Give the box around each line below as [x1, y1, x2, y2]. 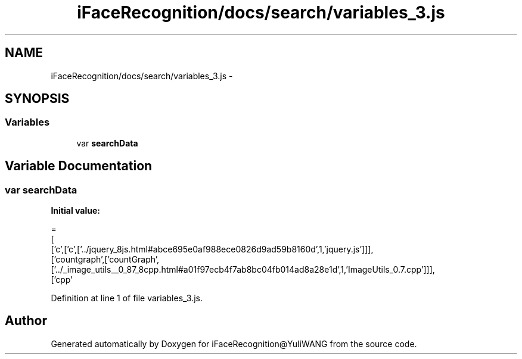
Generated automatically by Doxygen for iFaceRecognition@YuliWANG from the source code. [51, 338, 417, 349]
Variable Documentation [5, 158, 153, 174]
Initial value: [51, 205, 100, 216]
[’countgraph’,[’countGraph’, [51, 254, 160, 265]
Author [5, 313, 47, 329]
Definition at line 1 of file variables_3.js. [51, 293, 203, 304]
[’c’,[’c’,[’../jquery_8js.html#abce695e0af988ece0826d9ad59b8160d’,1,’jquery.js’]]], [51, 244, 374, 255]
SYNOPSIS [5, 91, 70, 107]
